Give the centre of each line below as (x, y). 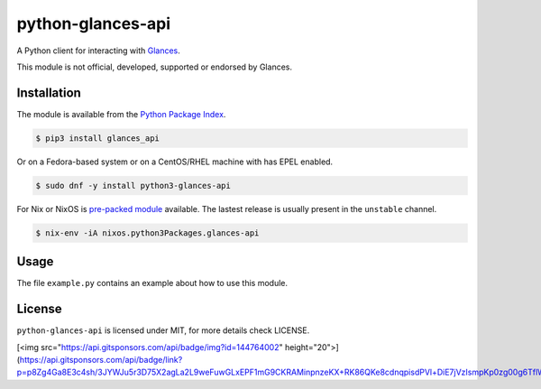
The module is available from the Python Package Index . (121, 114)
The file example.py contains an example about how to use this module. (152, 283)
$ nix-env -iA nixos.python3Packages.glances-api (147, 233)
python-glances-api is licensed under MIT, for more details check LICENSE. (163, 330)
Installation (49, 93)
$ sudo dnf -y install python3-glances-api (133, 185)
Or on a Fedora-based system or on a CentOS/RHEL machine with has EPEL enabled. (175, 162)
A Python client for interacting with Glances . (98, 51)
